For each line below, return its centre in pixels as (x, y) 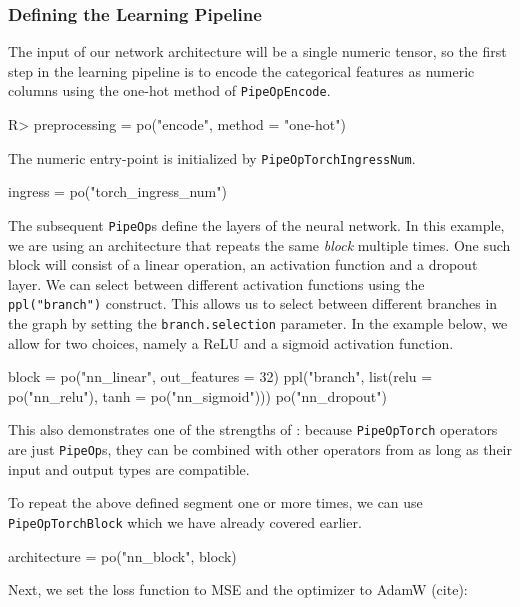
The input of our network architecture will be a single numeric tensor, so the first (257, 51)
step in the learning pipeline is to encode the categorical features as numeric (241, 70)
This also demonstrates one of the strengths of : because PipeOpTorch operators (253, 429)
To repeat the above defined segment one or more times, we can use (215, 502)
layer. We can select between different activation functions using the (216, 283)
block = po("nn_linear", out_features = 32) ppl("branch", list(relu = (220, 376)
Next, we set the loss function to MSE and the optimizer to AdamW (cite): (238, 589)
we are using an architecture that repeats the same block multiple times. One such (259, 244)
